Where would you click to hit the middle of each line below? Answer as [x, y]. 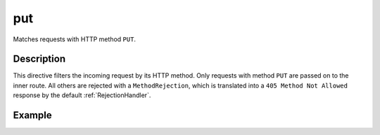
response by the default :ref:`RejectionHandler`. [82, 95]
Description [39, 59]
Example [32, 115]
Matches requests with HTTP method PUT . [75, 39]
